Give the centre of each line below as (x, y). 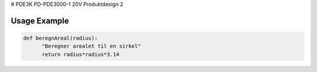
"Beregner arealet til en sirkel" (91, 46)
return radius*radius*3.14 (81, 54)
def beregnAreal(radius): (60, 38)
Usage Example (40, 21)
